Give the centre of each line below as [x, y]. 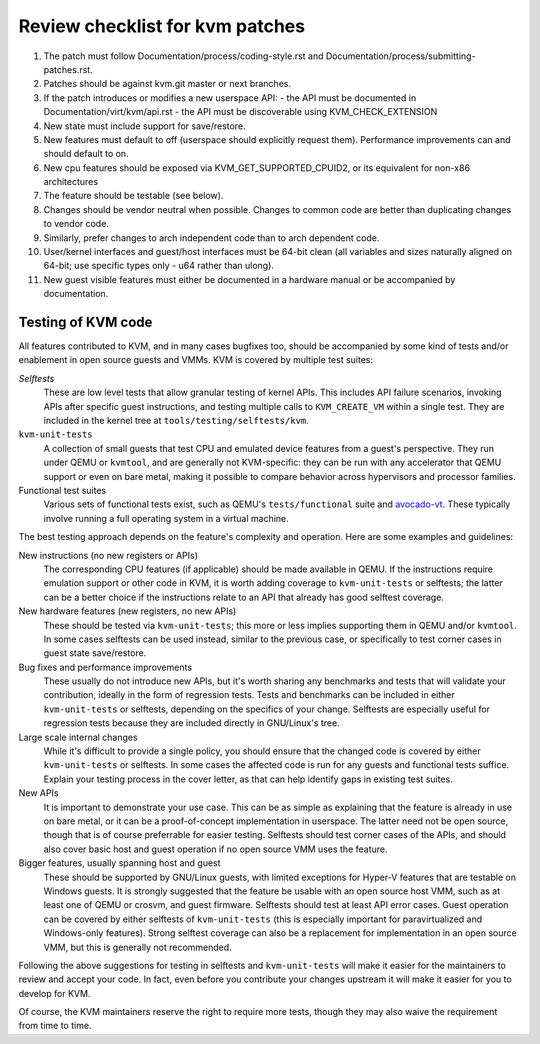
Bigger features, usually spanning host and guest [119, 863]
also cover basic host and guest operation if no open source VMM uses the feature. [216, 849]
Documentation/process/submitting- [400, 56]
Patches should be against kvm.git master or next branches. [167, 84]
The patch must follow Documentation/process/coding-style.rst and [183, 56]
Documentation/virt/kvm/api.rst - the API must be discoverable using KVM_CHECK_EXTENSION [240, 112]
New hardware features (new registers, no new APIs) [127, 611]
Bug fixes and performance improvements [105, 667]
